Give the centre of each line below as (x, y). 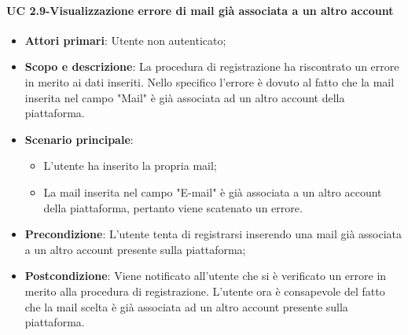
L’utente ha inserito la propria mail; (130, 166)
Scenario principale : (79, 139)
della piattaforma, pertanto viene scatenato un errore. (173, 207)
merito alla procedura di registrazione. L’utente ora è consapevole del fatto (205, 291)
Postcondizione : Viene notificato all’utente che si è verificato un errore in (206, 276)
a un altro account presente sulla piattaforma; (135, 249)
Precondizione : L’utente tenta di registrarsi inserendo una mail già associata (213, 234)
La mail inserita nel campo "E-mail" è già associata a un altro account (213, 191)
